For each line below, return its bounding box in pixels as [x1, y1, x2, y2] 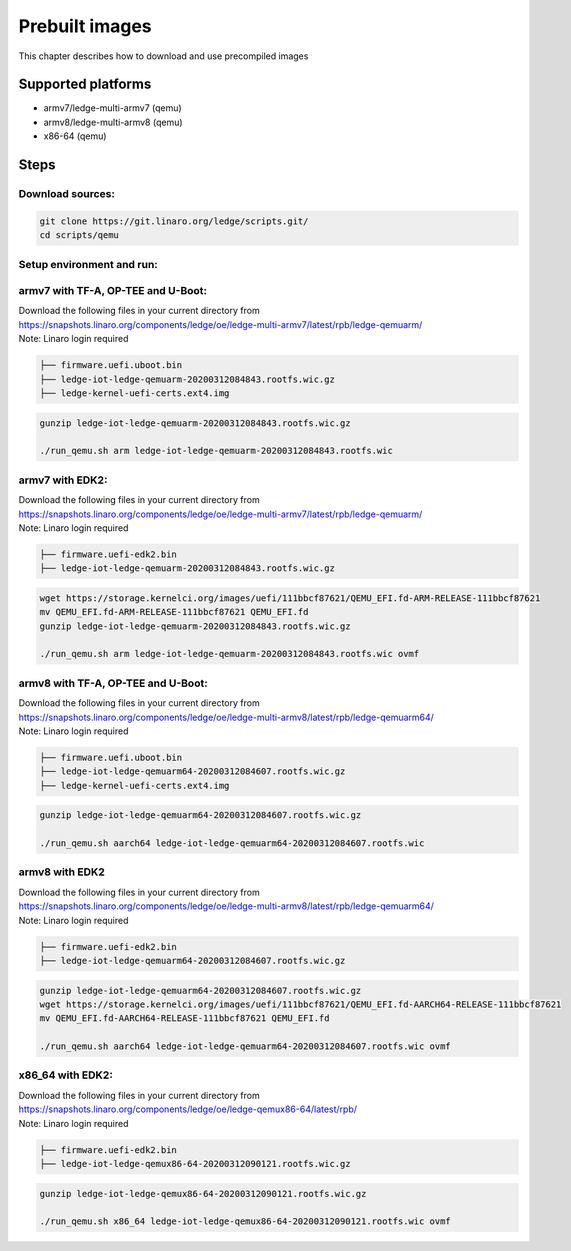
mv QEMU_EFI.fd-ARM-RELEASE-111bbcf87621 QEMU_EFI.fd [39, 606, 309, 618]
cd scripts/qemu [39, 230, 120, 241]
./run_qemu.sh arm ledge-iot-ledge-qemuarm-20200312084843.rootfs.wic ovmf [39, 648, 420, 660]
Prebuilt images [18, 15, 152, 37]
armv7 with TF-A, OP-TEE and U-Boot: [18, 284, 207, 298]
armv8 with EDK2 [18, 865, 105, 879]
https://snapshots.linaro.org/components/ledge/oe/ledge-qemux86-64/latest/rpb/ [18, 1103, 358, 1115]
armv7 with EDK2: [18, 473, 108, 487]
